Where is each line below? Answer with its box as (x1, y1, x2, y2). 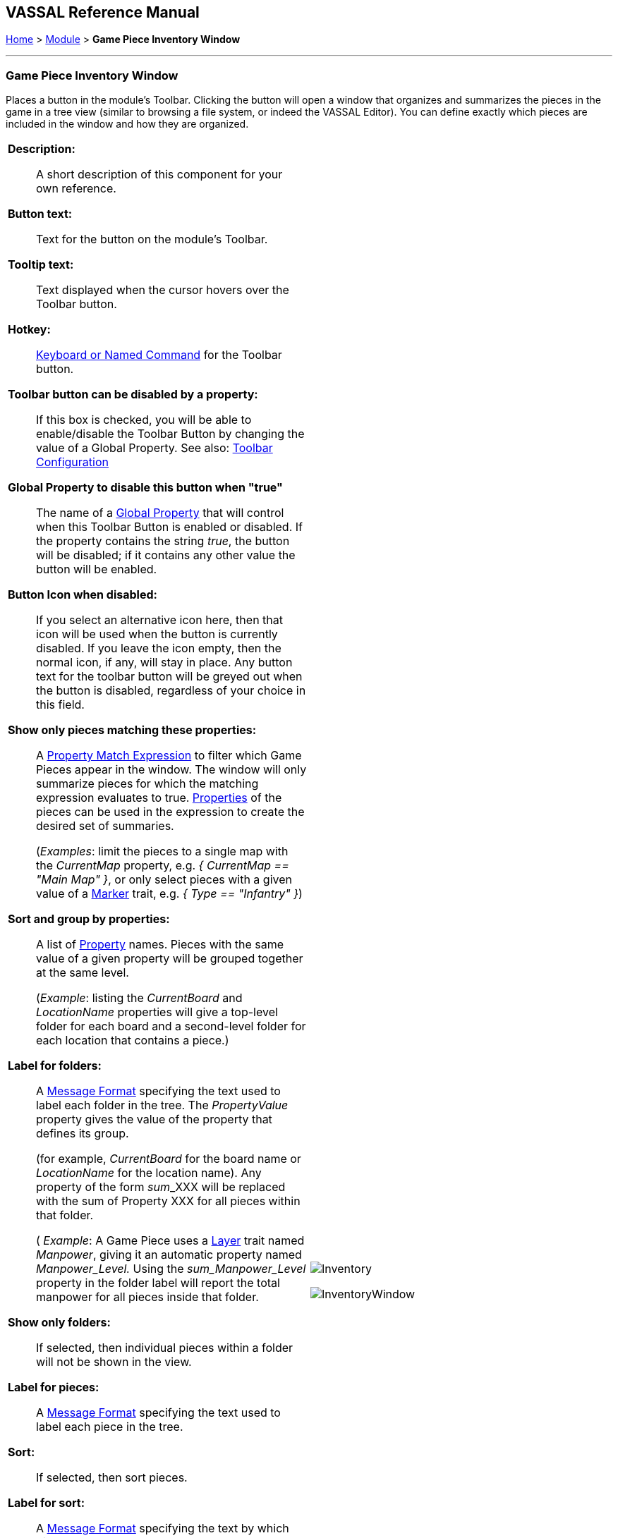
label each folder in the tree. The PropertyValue (36, 1098, 289, 1113)
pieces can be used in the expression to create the (36, 805, 305, 819)
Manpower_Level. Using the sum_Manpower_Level (36, 1262, 306, 1276)
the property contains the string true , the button (36, 534, 290, 549)
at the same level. (36, 965, 129, 980)
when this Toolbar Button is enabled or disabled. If (36, 520, 303, 535)
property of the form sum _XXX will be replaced (36, 1180, 286, 1195)
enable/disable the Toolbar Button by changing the (36, 427, 305, 441)
